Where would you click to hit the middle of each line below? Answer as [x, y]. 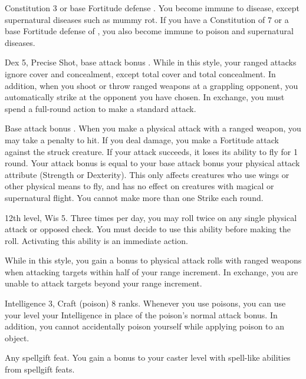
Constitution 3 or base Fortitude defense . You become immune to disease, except [152, 8]
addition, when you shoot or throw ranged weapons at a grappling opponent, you [152, 85]
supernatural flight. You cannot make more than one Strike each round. [134, 197]
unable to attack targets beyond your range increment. [103, 283]
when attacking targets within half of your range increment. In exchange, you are [152, 271]
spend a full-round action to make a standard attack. [101, 108]
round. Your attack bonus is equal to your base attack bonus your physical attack [152, 163]
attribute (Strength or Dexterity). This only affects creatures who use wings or [147, 174]
